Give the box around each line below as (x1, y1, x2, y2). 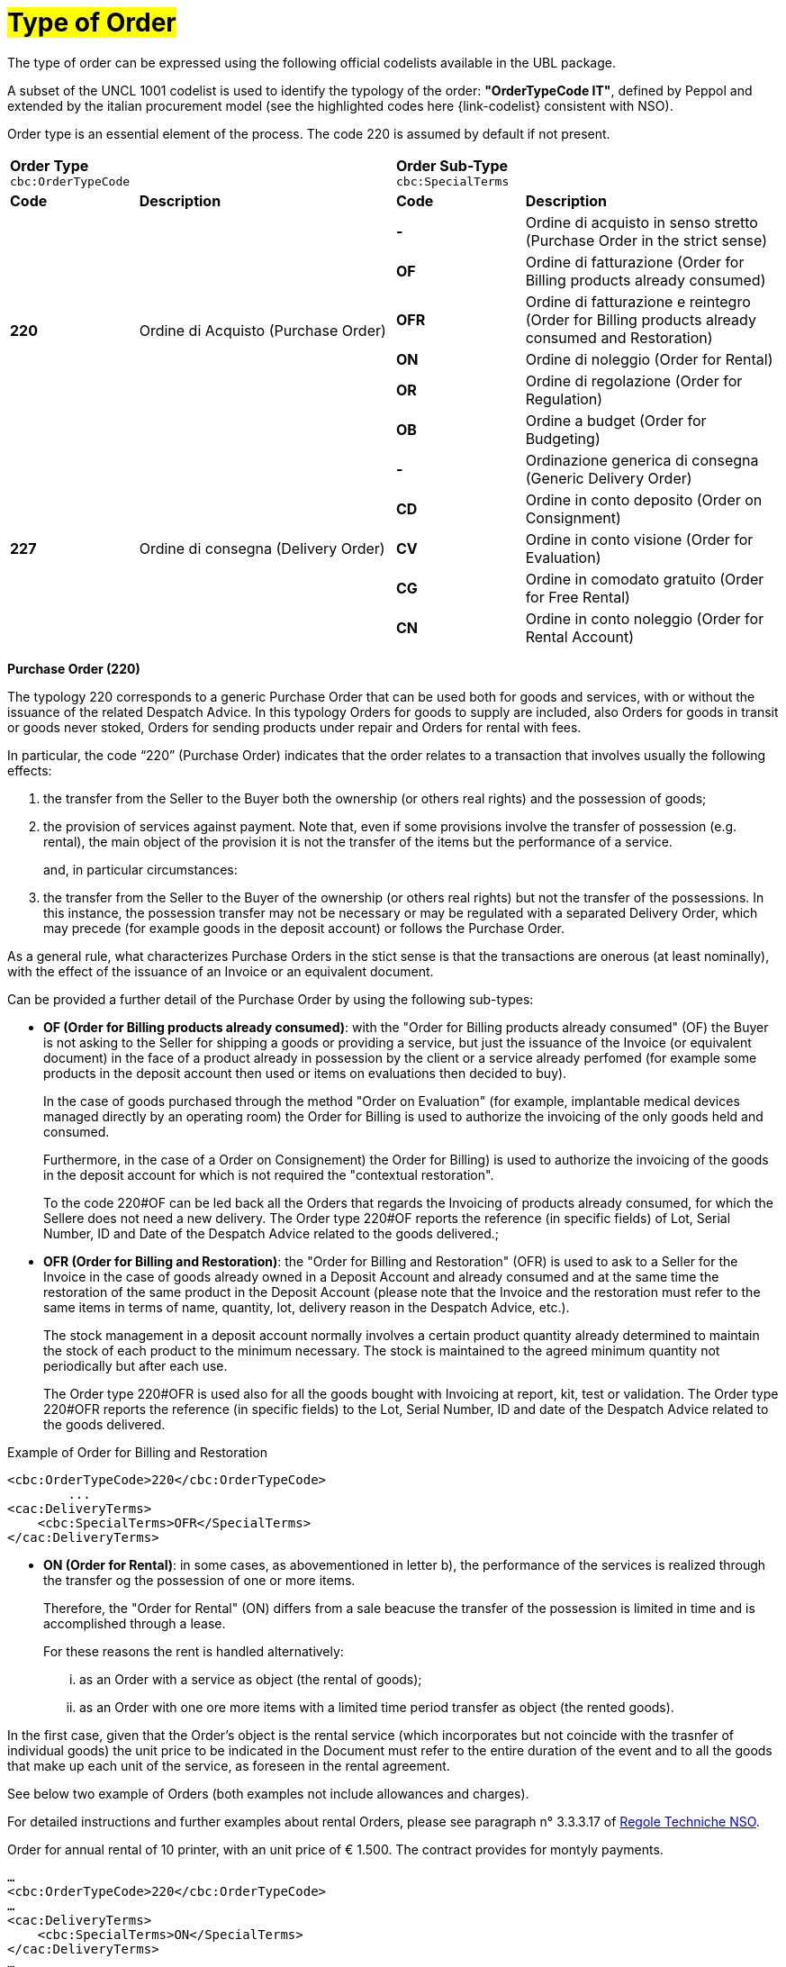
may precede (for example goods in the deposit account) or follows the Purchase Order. (43, 920, 565, 936)
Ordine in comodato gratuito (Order (525, 569, 764, 588)
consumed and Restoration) (525, 328, 713, 347)
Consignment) (525, 508, 621, 527)
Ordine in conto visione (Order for (525, 530, 754, 548)
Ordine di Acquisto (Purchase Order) (139, 321, 386, 340)
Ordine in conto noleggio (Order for (525, 609, 764, 628)
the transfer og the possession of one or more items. (43, 1572, 356, 1588)
